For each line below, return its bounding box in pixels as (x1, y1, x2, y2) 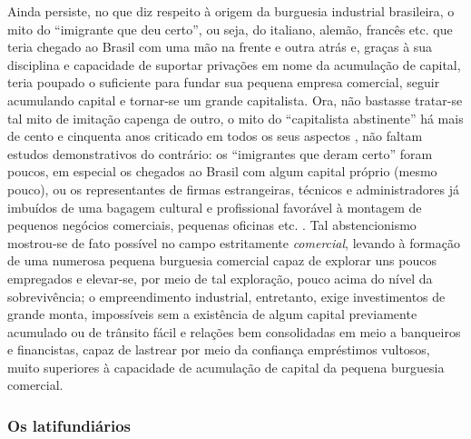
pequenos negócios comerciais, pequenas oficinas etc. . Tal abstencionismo (7, 215, 417, 234)
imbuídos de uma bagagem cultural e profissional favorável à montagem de (7, 197, 422, 216)
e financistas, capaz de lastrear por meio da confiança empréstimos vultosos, (7, 340, 430, 359)
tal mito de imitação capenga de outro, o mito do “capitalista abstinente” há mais (7, 108, 464, 127)
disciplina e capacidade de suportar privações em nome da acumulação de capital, (7, 55, 461, 74)
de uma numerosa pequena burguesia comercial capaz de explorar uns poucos (7, 251, 437, 270)
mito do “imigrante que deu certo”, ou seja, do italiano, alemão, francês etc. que (7, 19, 453, 38)
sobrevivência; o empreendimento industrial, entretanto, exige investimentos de (7, 286, 446, 305)
